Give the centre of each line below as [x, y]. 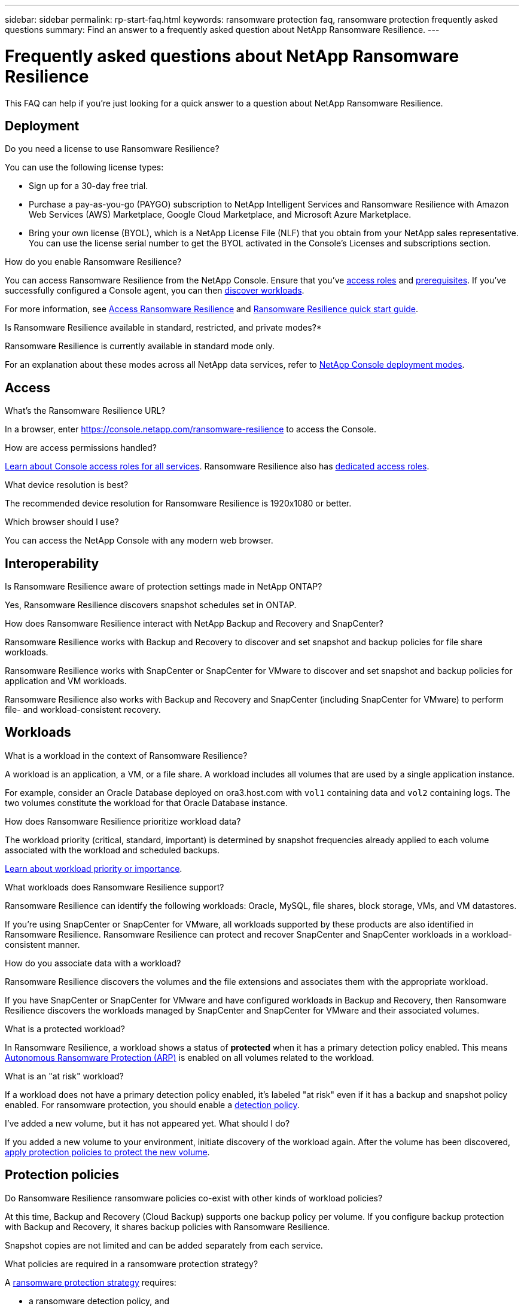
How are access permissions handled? [81, 448]
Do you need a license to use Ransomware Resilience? [112, 149]
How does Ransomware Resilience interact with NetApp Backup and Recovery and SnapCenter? [194, 624]
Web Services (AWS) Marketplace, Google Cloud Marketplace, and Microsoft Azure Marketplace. [220, 215]
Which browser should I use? [62, 522]
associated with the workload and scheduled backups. [112, 850]
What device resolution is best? [67, 485]
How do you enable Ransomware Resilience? [93, 262]
